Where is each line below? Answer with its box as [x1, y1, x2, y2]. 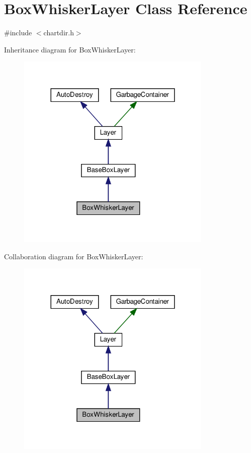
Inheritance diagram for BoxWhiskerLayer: [4, 44, 136, 54]
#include [4, 27, 32, 38]
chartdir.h [43, 27, 74, 38]
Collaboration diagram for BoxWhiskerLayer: [4, 251, 143, 261]
